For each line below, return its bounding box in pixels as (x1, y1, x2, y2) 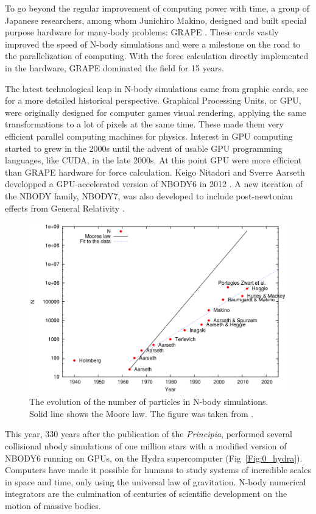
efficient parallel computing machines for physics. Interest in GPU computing (5, 129, 293, 142)
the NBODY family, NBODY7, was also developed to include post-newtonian (5, 189, 293, 202)
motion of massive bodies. (5, 499, 101, 512)
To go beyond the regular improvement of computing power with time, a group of (5, 2, 309, 14)
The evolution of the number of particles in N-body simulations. (29, 395, 269, 408)
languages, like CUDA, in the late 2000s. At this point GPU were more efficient (5, 154, 302, 166)
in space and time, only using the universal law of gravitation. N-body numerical (5, 475, 306, 488)
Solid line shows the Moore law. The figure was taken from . (29, 407, 254, 419)
